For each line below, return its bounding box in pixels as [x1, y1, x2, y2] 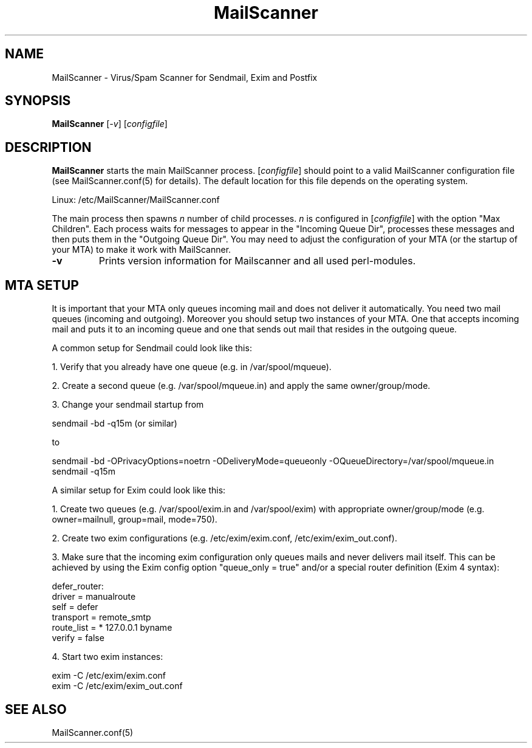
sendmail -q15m [52, 466, 115, 477]
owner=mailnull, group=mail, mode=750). [52, 514, 217, 525]
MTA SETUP [5, 277, 79, 293]
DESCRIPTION [5, 139, 92, 155]
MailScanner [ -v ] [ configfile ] [52, 118, 168, 129]
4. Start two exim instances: [52, 651, 163, 662]
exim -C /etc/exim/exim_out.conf [52, 681, 183, 691]
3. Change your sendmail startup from [52, 399, 204, 410]
